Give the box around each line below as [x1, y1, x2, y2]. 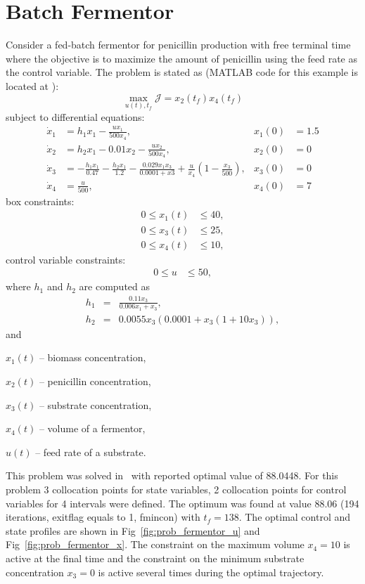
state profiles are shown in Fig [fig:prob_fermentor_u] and [6, 523, 260, 538]
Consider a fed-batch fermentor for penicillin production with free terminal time [6, 37, 351, 52]
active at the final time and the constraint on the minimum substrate [6, 550, 305, 565]
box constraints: [6, 193, 75, 208]
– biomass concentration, [39, 350, 146, 365]
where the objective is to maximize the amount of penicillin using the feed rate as [6, 51, 357, 65]
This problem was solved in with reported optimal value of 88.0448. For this [6, 468, 338, 483]
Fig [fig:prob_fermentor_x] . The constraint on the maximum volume [6, 537, 305, 552]
